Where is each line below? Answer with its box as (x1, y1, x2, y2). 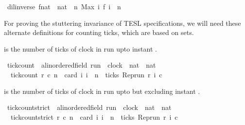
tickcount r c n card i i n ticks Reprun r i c (10, 69, 162, 79)
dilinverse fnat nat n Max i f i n (7, 1, 121, 11)
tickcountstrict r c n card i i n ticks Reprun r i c (10, 111, 178, 122)
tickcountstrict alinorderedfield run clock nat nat (7, 102, 172, 112)
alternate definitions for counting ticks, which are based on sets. (4, 27, 194, 37)
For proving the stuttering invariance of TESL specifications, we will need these (4, 18, 241, 28)
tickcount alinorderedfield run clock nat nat (7, 60, 156, 70)
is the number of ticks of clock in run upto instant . (4, 43, 157, 54)
